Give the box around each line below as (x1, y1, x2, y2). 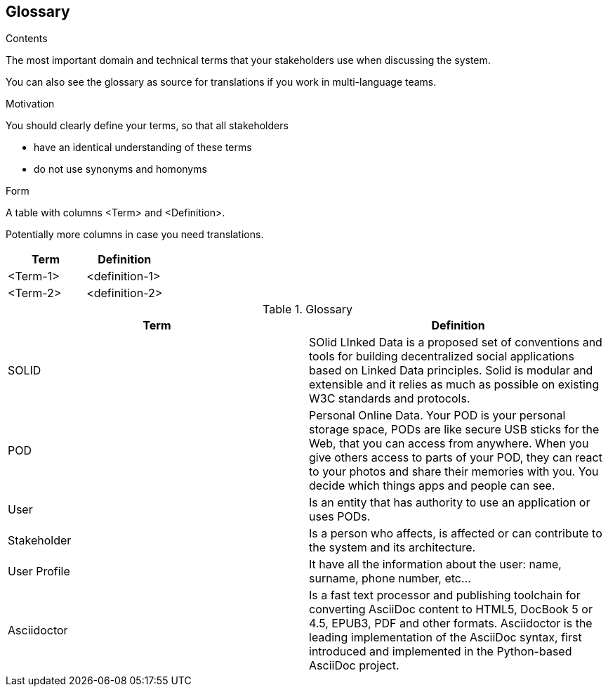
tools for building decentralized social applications (309, 349, 574, 364)
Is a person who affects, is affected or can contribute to (309, 526, 602, 541)
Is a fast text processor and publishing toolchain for (309, 588, 581, 603)
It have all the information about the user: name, (309, 557, 562, 572)
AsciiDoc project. (309, 658, 399, 673)
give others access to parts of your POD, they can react (309, 450, 602, 465)
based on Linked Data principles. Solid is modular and (309, 363, 593, 378)
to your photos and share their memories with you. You (309, 464, 599, 479)
